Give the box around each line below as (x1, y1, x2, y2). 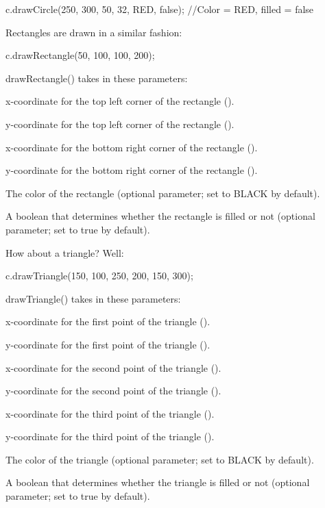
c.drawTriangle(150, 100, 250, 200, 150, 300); (5, 268, 193, 283)
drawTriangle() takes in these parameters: (5, 291, 181, 305)
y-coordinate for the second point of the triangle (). (5, 383, 221, 398)
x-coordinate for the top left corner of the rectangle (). (5, 94, 234, 108)
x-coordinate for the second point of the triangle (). (5, 360, 221, 374)
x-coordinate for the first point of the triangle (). (5, 314, 210, 329)
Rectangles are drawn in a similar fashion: (5, 25, 182, 39)
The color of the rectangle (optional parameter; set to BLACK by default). (5, 186, 320, 200)
